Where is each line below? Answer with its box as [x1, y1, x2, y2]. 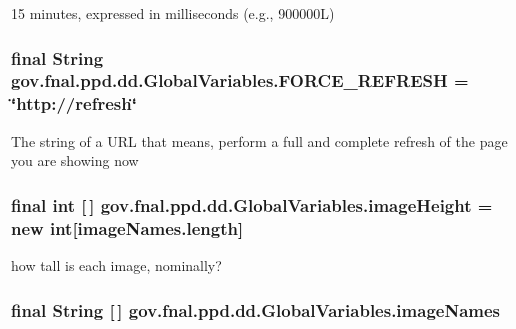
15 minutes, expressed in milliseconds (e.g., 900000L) [11, 3, 335, 23]
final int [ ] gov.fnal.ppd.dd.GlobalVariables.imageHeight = [11, 192, 493, 217]
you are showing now [11, 150, 139, 171]
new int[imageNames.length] [11, 215, 244, 240]
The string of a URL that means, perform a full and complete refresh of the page [11, 130, 508, 151]
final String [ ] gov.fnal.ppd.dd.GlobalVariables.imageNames [11, 297, 501, 322]
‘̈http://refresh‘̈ [11, 91, 137, 116]
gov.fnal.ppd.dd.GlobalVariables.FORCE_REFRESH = [11, 68, 469, 93]
